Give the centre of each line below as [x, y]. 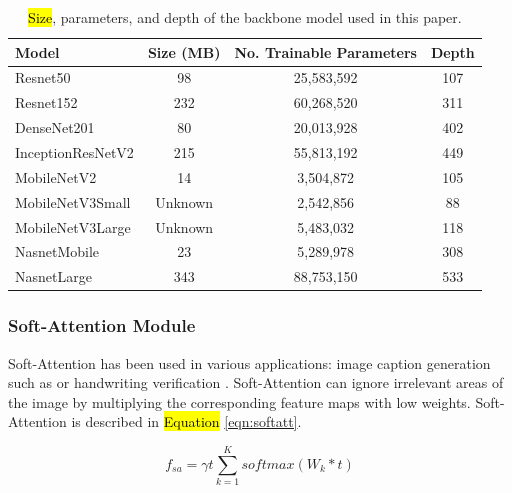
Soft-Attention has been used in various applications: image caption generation [249, 362]
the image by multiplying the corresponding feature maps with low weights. [239, 401]
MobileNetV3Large [73, 226]
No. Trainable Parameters [325, 51]
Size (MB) [184, 51]
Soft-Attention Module [102, 325]
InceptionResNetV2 [74, 151]
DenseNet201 [55, 127]
